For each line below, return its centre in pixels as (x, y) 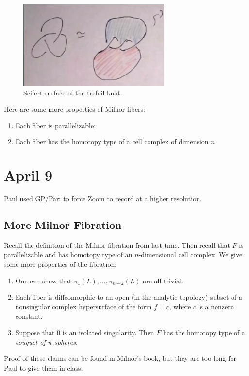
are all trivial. (163, 280)
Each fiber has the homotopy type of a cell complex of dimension (112, 141)
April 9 (28, 175)
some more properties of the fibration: (60, 264)
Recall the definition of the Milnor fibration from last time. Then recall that (117, 245)
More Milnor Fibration (63, 225)
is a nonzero (216, 306)
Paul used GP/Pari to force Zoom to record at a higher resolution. (103, 198)
